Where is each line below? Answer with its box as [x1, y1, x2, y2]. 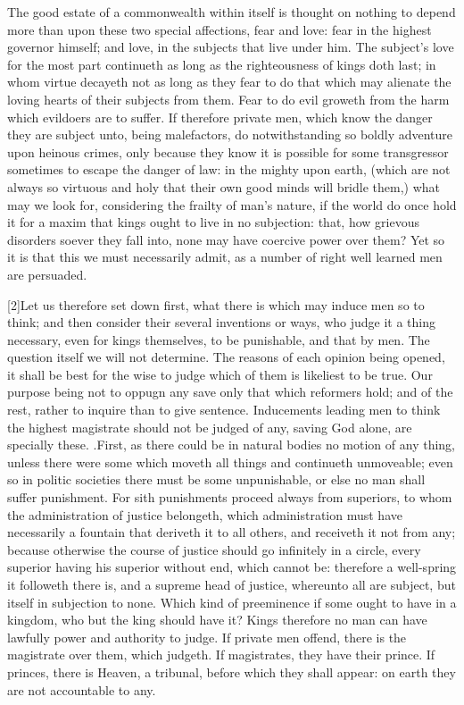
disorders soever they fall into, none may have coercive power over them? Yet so [7, 230, 445, 248]
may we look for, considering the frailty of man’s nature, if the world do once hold [7, 195, 457, 214]
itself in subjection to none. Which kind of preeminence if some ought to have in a [7, 592, 457, 611]
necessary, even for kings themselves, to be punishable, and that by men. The [7, 330, 430, 348]
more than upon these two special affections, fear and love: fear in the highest [7, 20, 432, 38]
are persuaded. [7, 264, 87, 283]
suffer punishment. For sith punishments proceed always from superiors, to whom [7, 488, 452, 507]
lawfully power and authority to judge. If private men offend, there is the [7, 627, 407, 646]
